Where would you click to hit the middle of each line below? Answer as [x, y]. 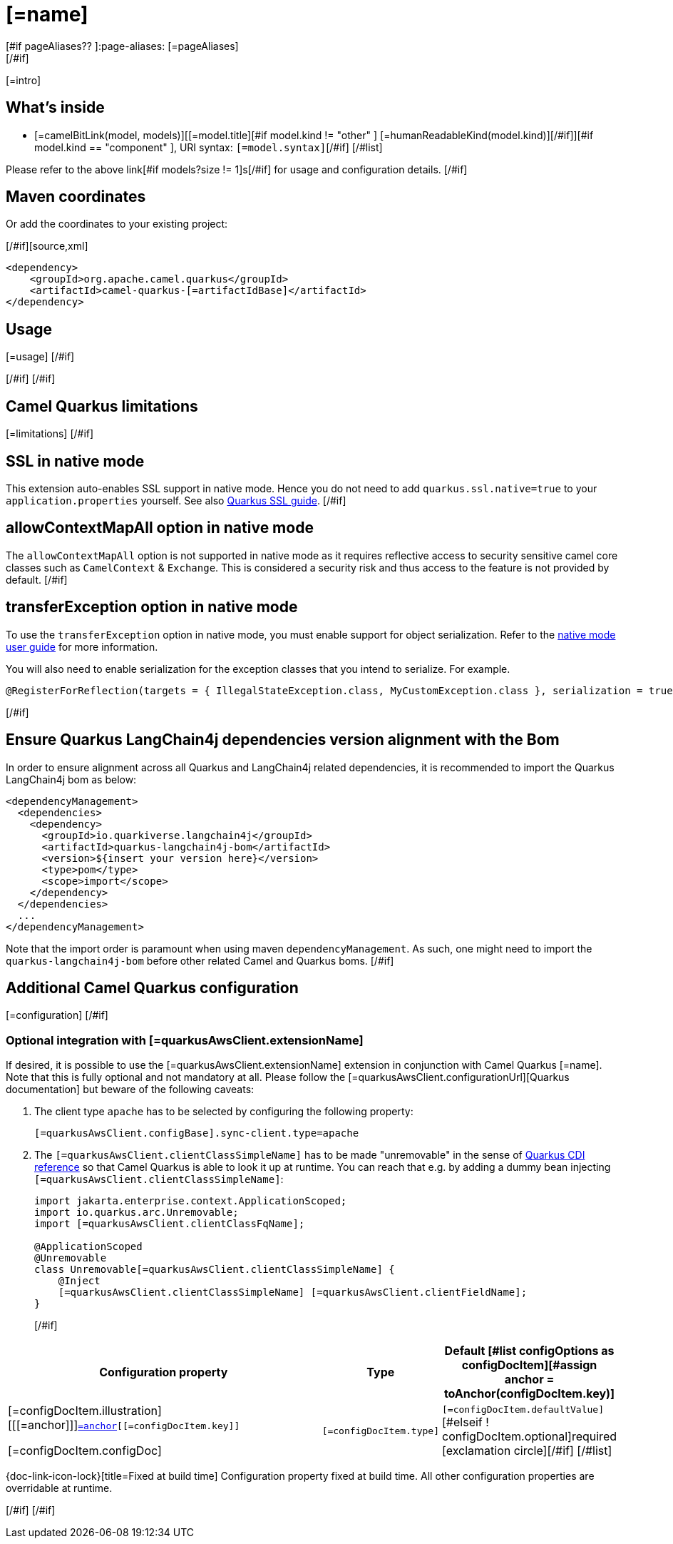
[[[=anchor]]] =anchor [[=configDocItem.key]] [124, 1425]
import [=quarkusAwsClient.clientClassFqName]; [170, 1224]
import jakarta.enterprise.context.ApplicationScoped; [191, 1201]
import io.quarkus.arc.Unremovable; [137, 1213]
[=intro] [23, 80]
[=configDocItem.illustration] [85, 1411]
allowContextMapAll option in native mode [160, 528]
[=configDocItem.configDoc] [85, 1451]
